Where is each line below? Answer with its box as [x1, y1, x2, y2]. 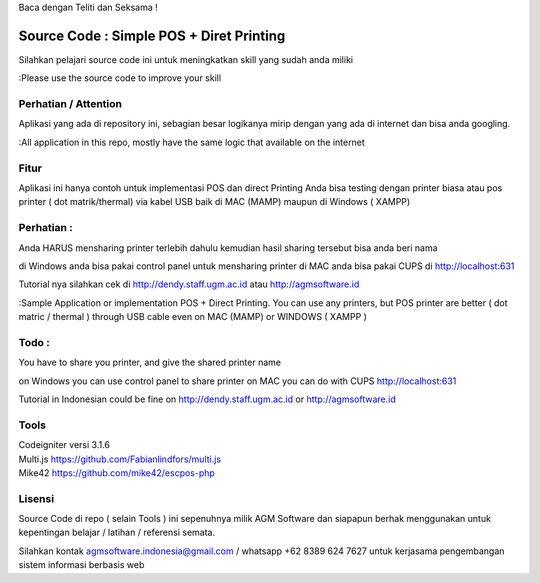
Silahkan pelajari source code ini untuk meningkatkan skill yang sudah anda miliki [18, 53, 354, 65]
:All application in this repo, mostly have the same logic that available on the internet [18, 136, 365, 148]
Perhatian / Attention [18, 97, 122, 111]
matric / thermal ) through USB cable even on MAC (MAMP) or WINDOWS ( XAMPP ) [18, 311, 367, 323]
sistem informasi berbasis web [18, 559, 145, 571]
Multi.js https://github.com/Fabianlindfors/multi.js [18, 453, 222, 465]
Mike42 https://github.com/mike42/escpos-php [18, 466, 215, 479]
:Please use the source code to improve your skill [18, 72, 222, 84]
